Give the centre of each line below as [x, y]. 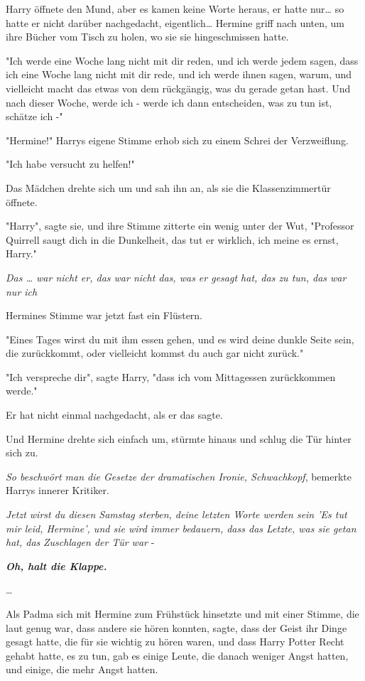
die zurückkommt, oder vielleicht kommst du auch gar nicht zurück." [155, 353]
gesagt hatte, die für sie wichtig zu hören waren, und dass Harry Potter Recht [175, 642]
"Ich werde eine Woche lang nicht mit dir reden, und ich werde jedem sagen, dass [182, 60]
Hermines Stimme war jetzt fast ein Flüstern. [104, 315]
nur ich [22, 291]
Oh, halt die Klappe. [56, 565]
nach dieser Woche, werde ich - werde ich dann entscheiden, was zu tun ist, [169, 102]
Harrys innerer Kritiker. [58, 490]
